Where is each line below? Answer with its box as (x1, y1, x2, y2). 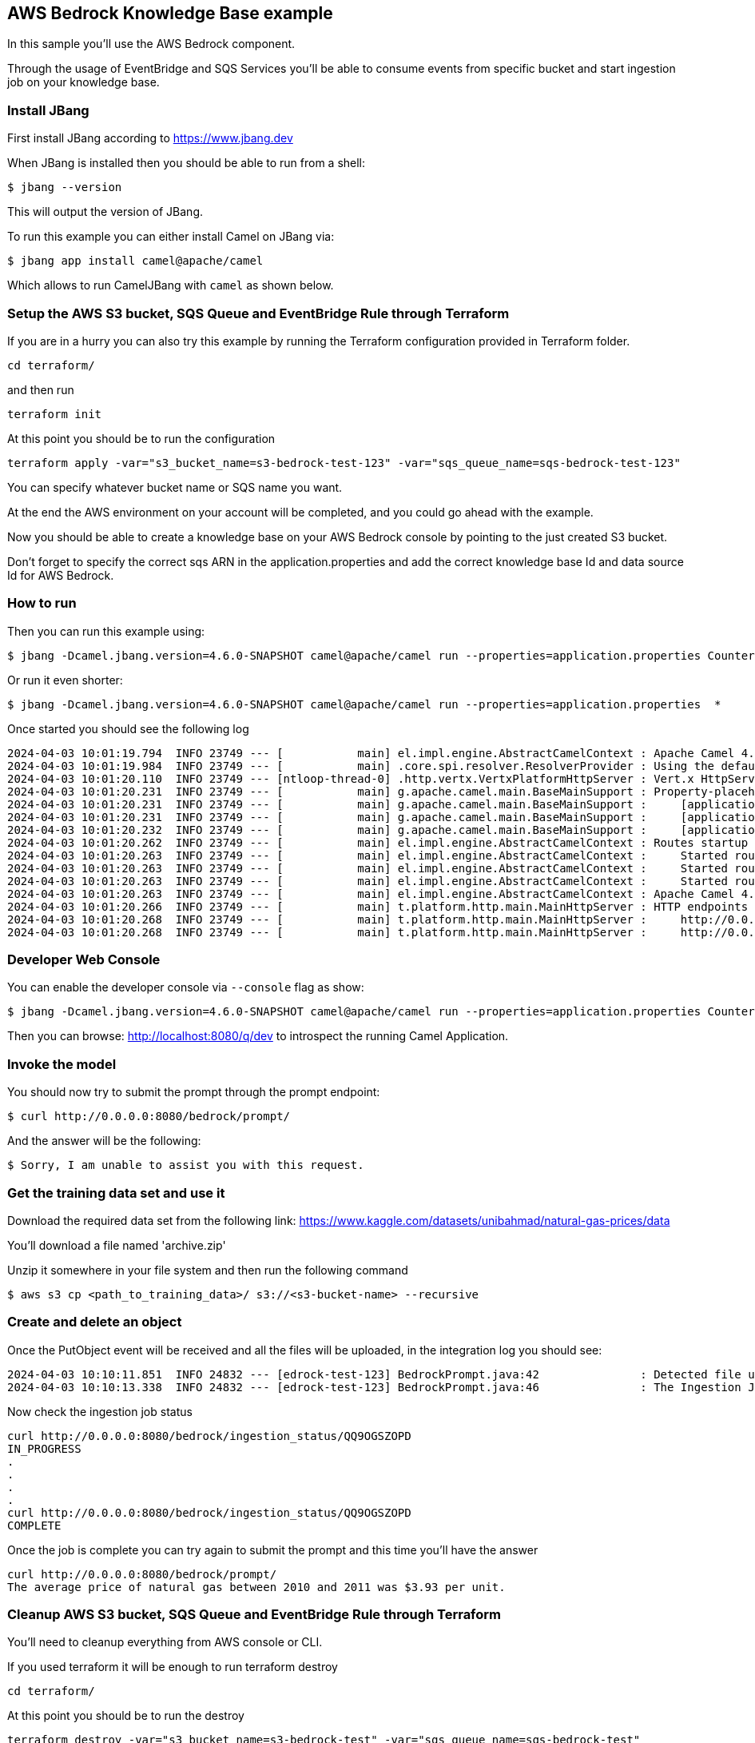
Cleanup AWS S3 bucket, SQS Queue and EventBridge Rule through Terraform (7, 1606, 502, 1623)
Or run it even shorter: (7, 672, 123, 687)
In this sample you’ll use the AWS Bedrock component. (7, 37, 296, 51)
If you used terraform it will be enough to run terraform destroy (7, 1660, 338, 1674)
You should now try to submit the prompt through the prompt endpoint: (7, 1085, 380, 1099)
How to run (7, 595, 77, 612)
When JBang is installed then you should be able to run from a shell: (7, 156, 366, 170)
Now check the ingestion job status (7, 1404, 193, 1418)
